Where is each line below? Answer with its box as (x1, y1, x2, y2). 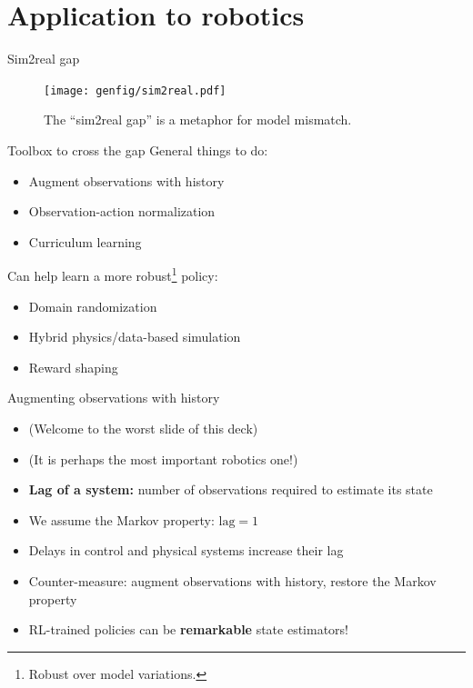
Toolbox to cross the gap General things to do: (7, 140, 268, 159)
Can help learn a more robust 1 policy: (7, 264, 218, 284)
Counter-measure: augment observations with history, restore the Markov (28, 571, 437, 590)
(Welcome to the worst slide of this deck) (28, 418, 258, 437)
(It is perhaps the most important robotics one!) (28, 449, 298, 468)
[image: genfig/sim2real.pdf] (44, 84, 226, 97)
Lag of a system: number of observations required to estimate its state (28, 480, 433, 499)
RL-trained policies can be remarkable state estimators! (28, 620, 349, 639)
